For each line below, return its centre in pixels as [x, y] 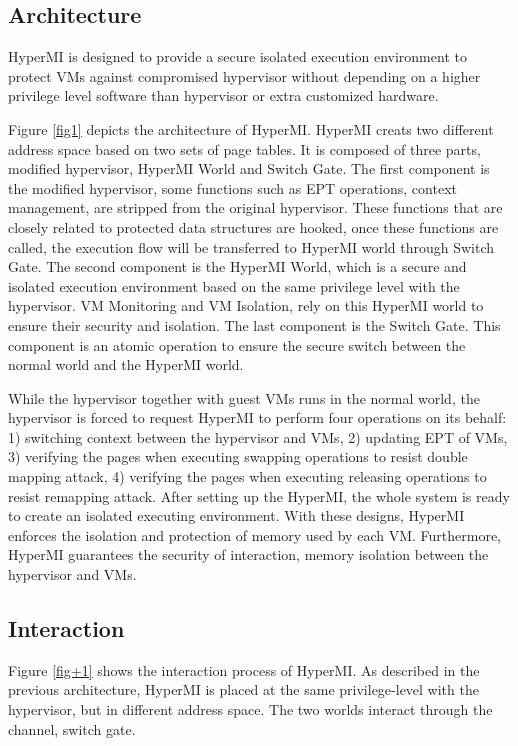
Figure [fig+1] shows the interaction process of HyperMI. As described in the [244, 669]
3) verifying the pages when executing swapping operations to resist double [238, 456]
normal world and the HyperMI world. [126, 364]
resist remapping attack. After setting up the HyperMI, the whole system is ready [259, 495]
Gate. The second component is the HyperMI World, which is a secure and [237, 266]
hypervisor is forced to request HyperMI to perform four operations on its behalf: [257, 417]
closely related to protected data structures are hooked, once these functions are [253, 226]
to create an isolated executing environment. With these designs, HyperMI [236, 515]
